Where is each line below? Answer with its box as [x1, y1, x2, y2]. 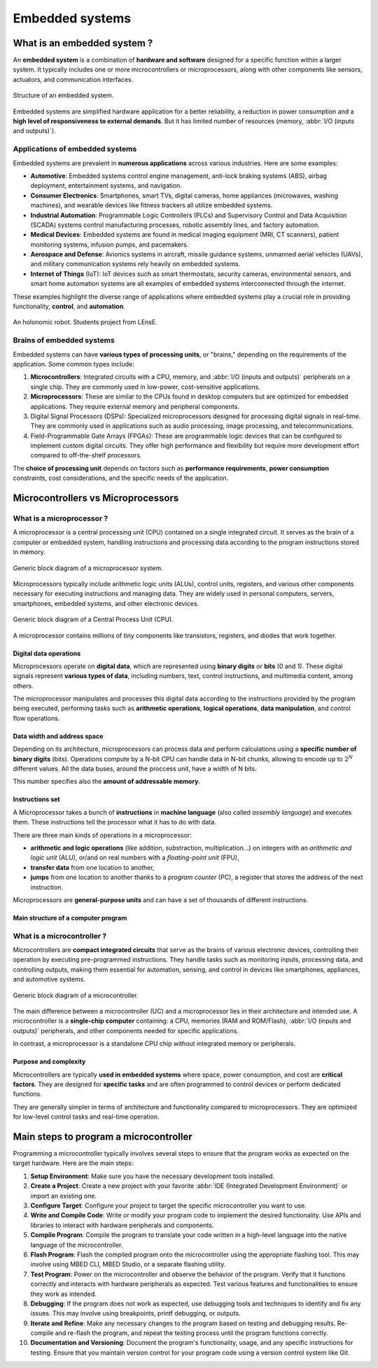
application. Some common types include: [13, 359, 134, 368]
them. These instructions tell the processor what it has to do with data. [13, 818, 216, 827]
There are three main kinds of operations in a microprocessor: [13, 831, 192, 839]
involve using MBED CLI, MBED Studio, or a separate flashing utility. [30, 1260, 226, 1269]
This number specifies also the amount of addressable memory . [13, 778, 201, 786]
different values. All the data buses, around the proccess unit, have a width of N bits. [13, 764, 257, 773]
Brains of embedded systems [13, 336, 115, 345]
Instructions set [13, 795, 60, 803]
